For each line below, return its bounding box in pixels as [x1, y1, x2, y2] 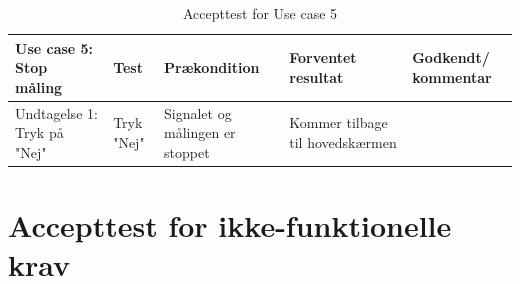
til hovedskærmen [289, 132, 397, 153]
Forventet [289, 47, 357, 68]
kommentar [412, 66, 492, 87]
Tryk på [15, 122, 64, 143]
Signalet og [164, 102, 232, 123]
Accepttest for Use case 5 [182, 3, 338, 23]
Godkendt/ [412, 47, 490, 68]
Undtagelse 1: [15, 102, 98, 123]
